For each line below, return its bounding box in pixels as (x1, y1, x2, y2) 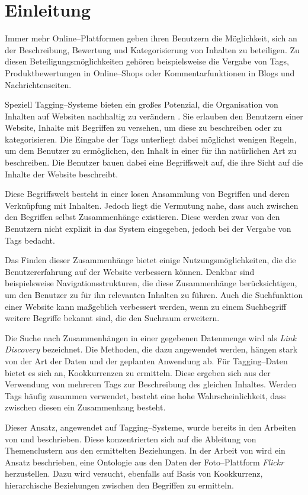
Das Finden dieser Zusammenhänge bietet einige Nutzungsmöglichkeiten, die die (5, 254, 296, 266)
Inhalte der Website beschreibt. (5, 167, 118, 180)
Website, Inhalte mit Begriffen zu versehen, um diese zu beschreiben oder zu (5, 121, 282, 134)
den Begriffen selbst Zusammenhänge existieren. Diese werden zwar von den (5, 211, 280, 223)
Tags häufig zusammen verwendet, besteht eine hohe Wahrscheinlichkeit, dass (5, 389, 286, 402)
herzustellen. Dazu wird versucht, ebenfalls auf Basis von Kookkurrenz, (5, 467, 263, 480)
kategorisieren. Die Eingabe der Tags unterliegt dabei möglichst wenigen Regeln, (5, 132, 297, 145)
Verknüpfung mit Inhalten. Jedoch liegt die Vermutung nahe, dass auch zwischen (5, 199, 299, 211)
